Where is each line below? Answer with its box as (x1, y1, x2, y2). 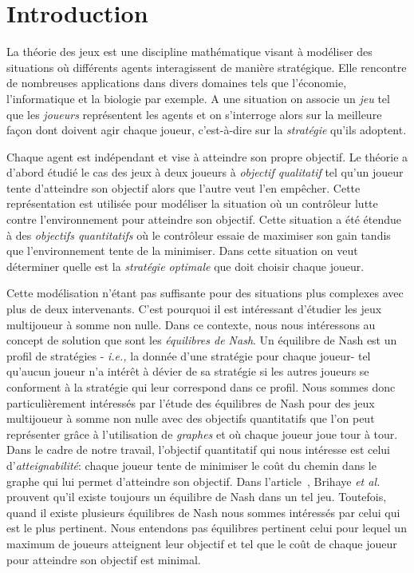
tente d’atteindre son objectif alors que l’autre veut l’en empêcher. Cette (6, 179, 361, 196)
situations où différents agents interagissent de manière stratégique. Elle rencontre (6, 58, 407, 75)
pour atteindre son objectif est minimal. (6, 551, 201, 567)
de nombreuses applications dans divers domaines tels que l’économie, (6, 74, 347, 91)
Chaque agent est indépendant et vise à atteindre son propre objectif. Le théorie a (6, 148, 408, 165)
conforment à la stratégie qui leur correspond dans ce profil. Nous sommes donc (6, 379, 396, 395)
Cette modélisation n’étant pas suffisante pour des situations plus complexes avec (6, 285, 404, 301)
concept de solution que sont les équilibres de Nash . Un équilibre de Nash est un (6, 332, 397, 348)
